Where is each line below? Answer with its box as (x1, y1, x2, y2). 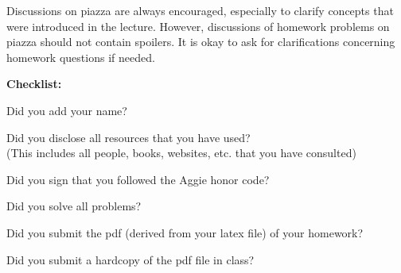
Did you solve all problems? (6, 198, 142, 214)
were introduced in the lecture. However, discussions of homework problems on (6, 17, 390, 34)
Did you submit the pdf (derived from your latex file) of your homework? (6, 224, 364, 240)
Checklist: (6, 75, 62, 92)
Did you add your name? (6, 102, 127, 118)
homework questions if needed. (6, 48, 155, 65)
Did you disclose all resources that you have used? (6, 129, 251, 145)
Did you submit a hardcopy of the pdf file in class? (6, 251, 255, 267)
